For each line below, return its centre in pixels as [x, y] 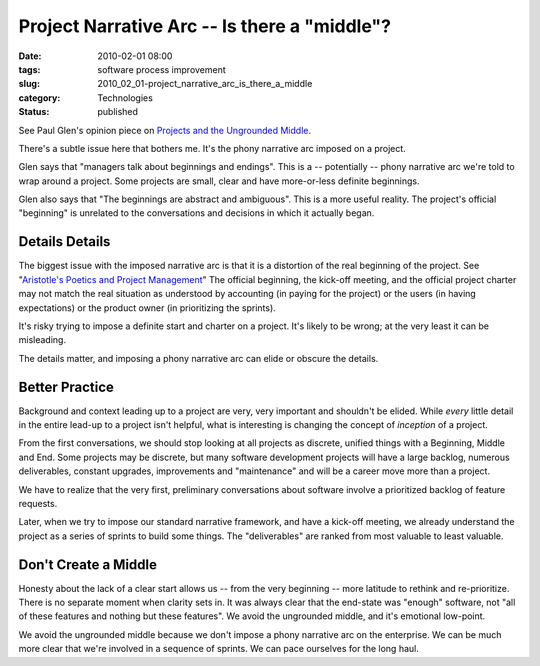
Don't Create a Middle [88, 564]
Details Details [64, 241]
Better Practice [66, 386]
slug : [29, 84]
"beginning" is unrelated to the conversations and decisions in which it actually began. [196, 213]
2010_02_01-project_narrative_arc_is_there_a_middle [205, 84]
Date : [30, 56]
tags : [29, 69]
